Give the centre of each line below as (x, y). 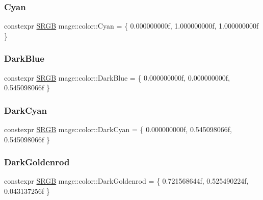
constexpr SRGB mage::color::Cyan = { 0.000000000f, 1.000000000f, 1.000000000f (131, 26)
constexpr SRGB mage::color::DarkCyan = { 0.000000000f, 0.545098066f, (118, 129)
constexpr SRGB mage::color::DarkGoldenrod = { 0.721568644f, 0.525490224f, (126, 181)
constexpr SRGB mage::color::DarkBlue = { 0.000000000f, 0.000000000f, (117, 77)
